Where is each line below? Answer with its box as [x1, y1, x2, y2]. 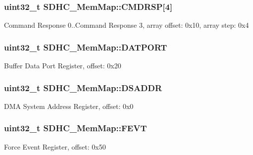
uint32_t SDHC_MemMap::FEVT [4, 122, 147, 134]
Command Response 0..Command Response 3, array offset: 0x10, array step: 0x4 [4, 20, 249, 30]
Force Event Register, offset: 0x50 [4, 141, 106, 152]
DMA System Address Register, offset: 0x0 [4, 101, 134, 111]
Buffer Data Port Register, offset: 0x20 [4, 60, 121, 71]
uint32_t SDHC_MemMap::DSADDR [4, 81, 162, 94]
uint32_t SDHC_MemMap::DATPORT [4, 41, 167, 53]
